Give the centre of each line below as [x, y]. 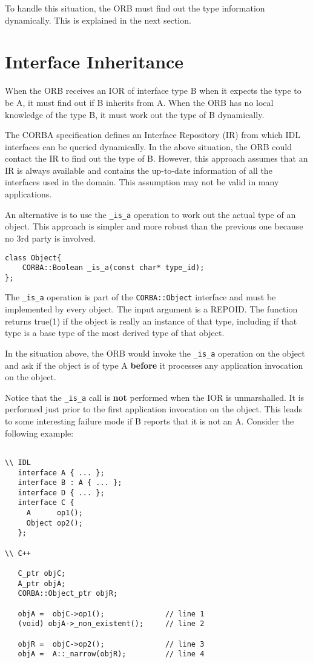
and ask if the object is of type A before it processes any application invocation [154, 365]
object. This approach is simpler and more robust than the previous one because [154, 226]
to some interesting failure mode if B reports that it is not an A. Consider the [150, 421]
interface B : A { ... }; [70, 483]
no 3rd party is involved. [50, 238]
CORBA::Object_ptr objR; [68, 594]
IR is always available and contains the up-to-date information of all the [139, 170]
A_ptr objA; [42, 583]
